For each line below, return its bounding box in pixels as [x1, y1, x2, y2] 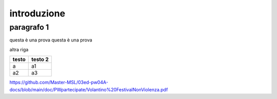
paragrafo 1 [9, 23, 49, 32]
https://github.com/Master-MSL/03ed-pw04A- [9, 80, 109, 86]
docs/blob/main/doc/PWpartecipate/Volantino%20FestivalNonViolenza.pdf [9, 86, 168, 92]
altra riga [9, 46, 29, 52]
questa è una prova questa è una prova [9, 37, 92, 43]
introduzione [9, 8, 66, 19]
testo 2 [31, 56, 49, 63]
